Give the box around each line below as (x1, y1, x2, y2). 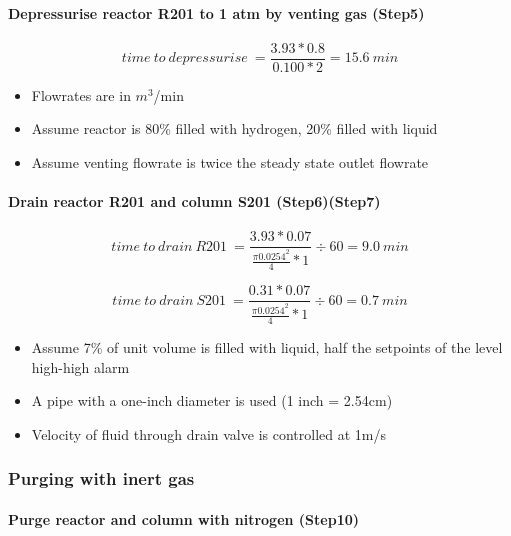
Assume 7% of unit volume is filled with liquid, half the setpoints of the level (31, 337, 503, 358)
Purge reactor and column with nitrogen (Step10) (8, 508, 359, 529)
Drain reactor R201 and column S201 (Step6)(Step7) (8, 191, 381, 212)
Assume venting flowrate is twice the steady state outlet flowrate (31, 152, 429, 173)
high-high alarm (31, 356, 130, 377)
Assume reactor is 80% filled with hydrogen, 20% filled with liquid (31, 118, 438, 139)
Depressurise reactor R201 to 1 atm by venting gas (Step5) (8, 2, 425, 23)
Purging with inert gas (8, 466, 195, 491)
